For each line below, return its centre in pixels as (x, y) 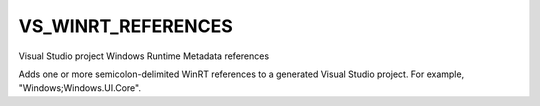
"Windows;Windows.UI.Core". (80, 88)
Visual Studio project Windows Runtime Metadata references (144, 56)
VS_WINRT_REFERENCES (126, 26)
